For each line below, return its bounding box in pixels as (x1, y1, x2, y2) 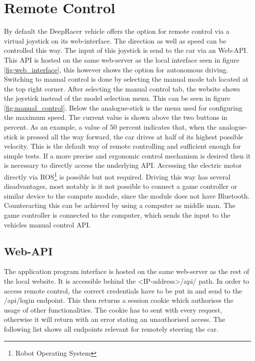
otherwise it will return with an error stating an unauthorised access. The (4, 314, 225, 324)
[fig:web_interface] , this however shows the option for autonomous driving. (4, 64, 229, 74)
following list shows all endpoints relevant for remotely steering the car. (4, 324, 219, 334)
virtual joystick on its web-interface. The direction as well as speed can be (4, 35, 227, 45)
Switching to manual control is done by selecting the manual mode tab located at (4, 74, 249, 84)
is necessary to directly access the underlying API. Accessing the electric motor (4, 160, 242, 170)
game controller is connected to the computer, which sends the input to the (4, 210, 230, 220)
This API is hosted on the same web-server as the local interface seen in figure (4, 54, 239, 65)
